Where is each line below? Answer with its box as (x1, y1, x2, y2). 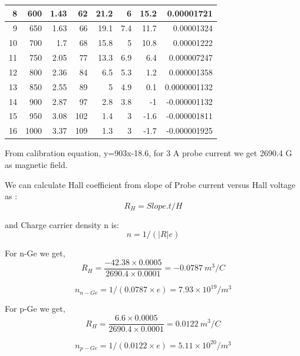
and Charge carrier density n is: (5, 218, 119, 230)
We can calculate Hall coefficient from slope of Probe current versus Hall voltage (5, 178, 296, 190)
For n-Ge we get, (5, 247, 65, 259)
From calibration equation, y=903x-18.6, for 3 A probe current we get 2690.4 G (5, 147, 292, 159)
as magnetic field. (5, 158, 68, 170)
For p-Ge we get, (5, 302, 65, 315)
